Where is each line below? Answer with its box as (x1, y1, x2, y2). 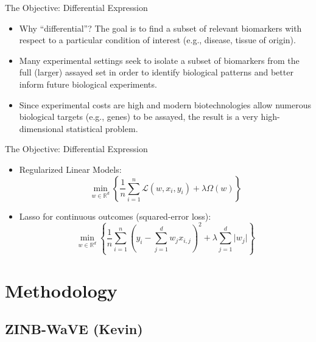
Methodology (5, 277, 118, 302)
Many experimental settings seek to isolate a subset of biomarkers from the (19, 54, 300, 66)
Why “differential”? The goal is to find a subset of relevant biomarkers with (19, 21, 302, 34)
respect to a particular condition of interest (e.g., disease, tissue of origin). (19, 33, 296, 46)
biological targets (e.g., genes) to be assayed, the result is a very (19, 110, 258, 123)
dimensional (19, 122, 64, 134)
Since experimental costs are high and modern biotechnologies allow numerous (19, 98, 311, 111)
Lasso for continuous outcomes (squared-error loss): (19, 209, 211, 222)
